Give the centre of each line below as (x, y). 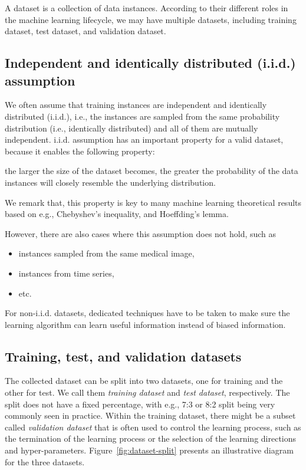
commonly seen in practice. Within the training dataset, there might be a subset (150, 415)
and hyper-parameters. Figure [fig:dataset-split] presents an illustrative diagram (149, 450)
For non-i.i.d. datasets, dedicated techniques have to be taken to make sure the (147, 313)
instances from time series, (66, 273)
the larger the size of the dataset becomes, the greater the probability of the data (152, 171)
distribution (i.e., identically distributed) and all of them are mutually (131, 128)
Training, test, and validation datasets (123, 356)
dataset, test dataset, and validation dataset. (85, 31)
